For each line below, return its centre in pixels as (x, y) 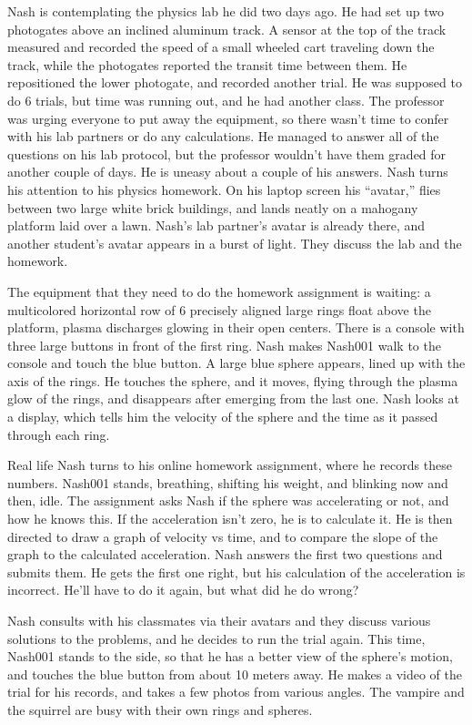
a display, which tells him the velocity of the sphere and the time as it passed (223, 417)
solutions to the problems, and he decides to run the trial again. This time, (216, 638)
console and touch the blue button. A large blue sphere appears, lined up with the (236, 363)
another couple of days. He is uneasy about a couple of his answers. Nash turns (228, 172)
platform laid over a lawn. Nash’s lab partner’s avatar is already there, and (216, 225)
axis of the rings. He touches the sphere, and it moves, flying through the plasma (233, 380)
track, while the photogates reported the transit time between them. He (207, 64)
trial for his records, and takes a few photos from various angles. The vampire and (236, 692)
